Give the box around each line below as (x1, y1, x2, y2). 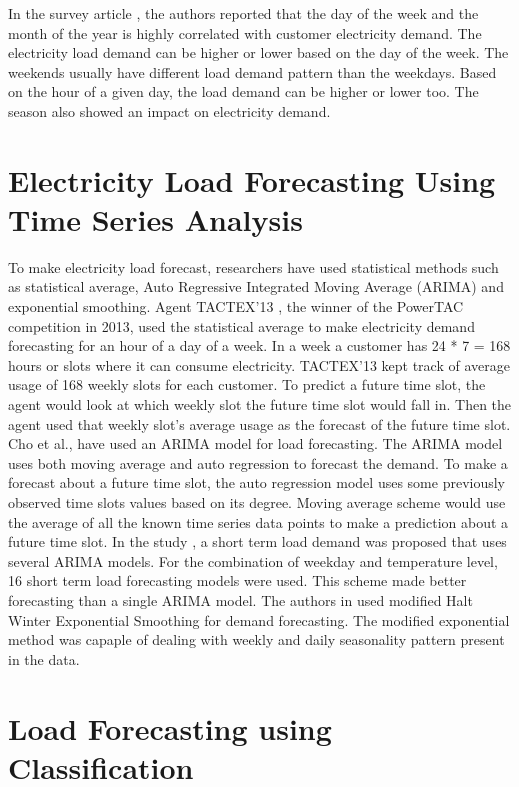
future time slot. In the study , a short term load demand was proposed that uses (8, 531, 507, 552)
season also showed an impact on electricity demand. (8, 100, 331, 121)
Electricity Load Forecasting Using (8, 159, 496, 200)
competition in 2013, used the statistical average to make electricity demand (8, 315, 475, 336)
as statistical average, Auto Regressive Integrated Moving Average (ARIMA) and (8, 276, 504, 297)
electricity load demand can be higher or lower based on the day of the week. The (8, 42, 509, 63)
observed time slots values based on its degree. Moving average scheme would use (8, 492, 506, 512)
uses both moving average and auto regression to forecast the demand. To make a (8, 452, 508, 473)
